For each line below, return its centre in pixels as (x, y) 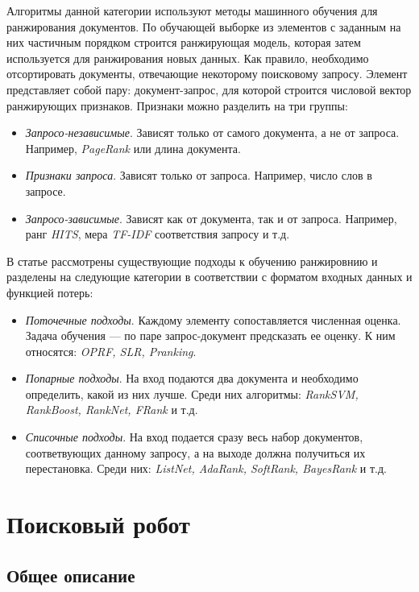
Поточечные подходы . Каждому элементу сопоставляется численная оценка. (213, 319)
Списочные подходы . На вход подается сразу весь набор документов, (194, 437)
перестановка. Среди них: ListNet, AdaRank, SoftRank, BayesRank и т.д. (206, 468)
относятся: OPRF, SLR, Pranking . (111, 351)
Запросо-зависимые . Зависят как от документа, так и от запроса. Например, (211, 218)
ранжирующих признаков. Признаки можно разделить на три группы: (177, 105)
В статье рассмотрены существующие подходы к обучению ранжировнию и (192, 261)
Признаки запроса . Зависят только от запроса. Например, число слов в (199, 175)
